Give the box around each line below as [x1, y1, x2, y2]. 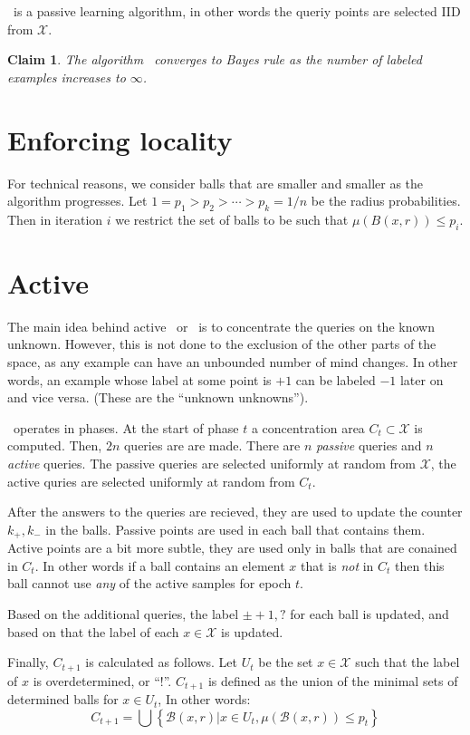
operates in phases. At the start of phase [13, 418, 239, 437]
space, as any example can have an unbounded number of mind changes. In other [7, 353, 458, 371]
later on [399, 370, 444, 389]
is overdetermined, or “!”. [33, 671, 172, 690]
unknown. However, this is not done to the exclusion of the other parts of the [7, 334, 436, 353]
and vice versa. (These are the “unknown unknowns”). [7, 388, 309, 407]
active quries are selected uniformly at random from [7, 471, 295, 490]
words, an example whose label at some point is [7, 370, 272, 389]
